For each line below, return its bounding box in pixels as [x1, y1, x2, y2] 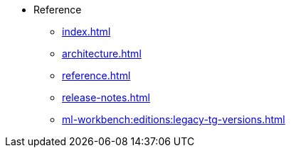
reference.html [62, 69, 131, 81]
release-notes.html [62, 91, 150, 103]
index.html [62, 25, 111, 38]
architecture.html [62, 47, 142, 59]
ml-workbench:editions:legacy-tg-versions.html [62, 113, 285, 125]
